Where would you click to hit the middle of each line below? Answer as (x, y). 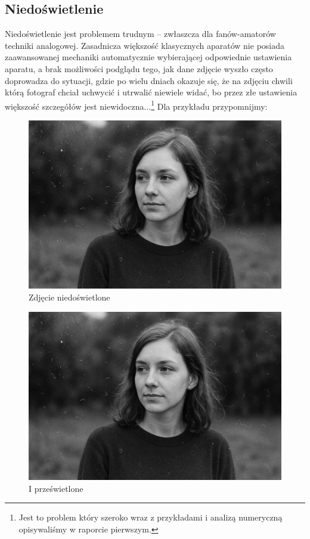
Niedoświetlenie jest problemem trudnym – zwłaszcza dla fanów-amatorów (140, 34)
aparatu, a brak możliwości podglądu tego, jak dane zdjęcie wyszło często (139, 68)
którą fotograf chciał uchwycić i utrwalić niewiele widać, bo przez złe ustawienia (151, 92)
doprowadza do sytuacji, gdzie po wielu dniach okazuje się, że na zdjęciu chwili (149, 80)
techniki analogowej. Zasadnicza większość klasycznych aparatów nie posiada (145, 45)
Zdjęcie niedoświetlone (69, 297)
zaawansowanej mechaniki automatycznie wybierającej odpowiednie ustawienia (148, 57)
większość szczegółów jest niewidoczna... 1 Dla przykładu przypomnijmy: (136, 105)
